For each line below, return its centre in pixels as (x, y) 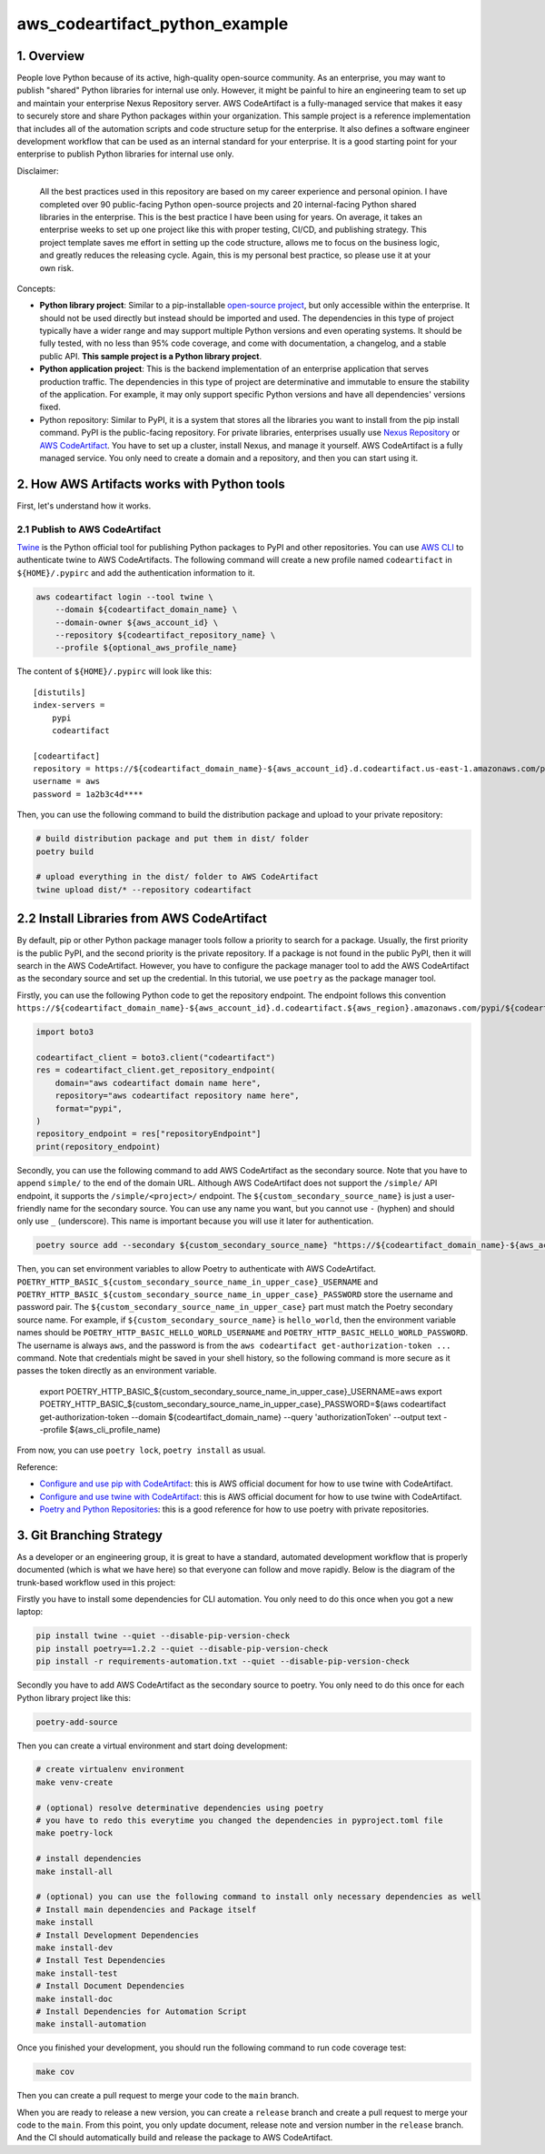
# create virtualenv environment (110, 1770)
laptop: (30, 1612)
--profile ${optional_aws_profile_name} (146, 648)
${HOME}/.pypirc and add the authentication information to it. (136, 572)
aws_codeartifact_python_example (153, 24)
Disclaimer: (38, 171)
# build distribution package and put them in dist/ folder (173, 839)
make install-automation (91, 2024)
